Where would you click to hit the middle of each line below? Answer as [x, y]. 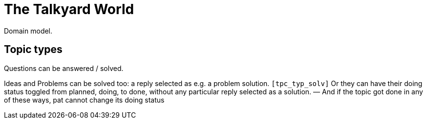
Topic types [33, 50]
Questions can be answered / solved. [64, 68]
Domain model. [28, 31]
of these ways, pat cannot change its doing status [84, 100]
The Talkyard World [69, 9]
